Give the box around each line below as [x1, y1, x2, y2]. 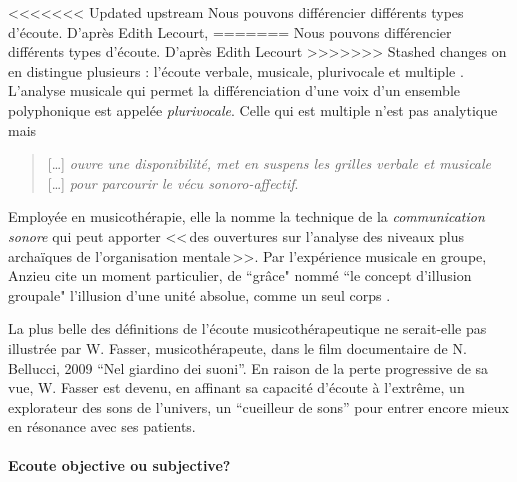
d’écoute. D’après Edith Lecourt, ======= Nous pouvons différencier [8, 21, 452, 42]
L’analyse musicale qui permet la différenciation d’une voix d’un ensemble [8, 80, 461, 101]
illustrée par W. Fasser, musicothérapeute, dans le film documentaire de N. [8, 337, 467, 358]
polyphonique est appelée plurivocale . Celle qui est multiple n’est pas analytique [8, 99, 498, 120]
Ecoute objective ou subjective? [8, 455, 231, 476]
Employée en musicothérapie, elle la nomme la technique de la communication [8, 206, 485, 227]
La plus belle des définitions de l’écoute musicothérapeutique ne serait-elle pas [8, 318, 487, 339]
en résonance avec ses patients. [8, 416, 196, 437]
